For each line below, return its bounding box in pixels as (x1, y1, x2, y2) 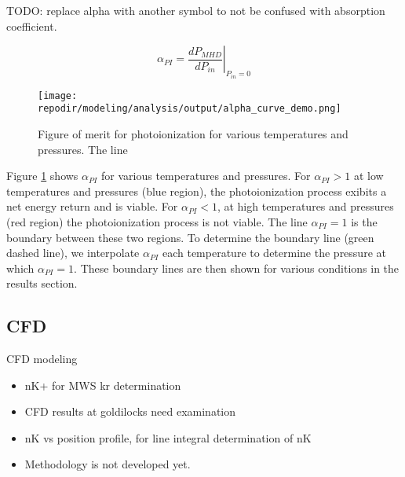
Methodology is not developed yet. (24, 456, 191, 472)
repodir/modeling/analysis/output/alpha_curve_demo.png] (38, 103, 341, 115)
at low (353, 167, 384, 184)
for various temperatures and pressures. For (101, 167, 311, 184)
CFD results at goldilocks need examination (24, 403, 236, 420)
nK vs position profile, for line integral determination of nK (24, 429, 312, 446)
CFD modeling (6, 350, 78, 367)
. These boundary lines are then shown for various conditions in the (74, 259, 400, 276)
